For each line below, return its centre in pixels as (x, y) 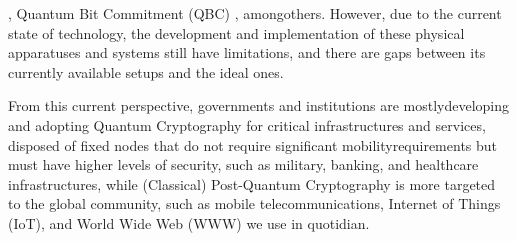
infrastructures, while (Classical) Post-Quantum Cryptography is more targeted (252, 183)
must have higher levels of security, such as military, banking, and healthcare (243, 164)
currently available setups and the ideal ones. (146, 71)
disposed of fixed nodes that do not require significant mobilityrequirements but (253, 144)
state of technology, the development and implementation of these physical (236, 32)
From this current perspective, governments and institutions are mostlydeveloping (259, 105)
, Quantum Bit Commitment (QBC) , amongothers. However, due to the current (255, 13)
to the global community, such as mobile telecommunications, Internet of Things (254, 203)
